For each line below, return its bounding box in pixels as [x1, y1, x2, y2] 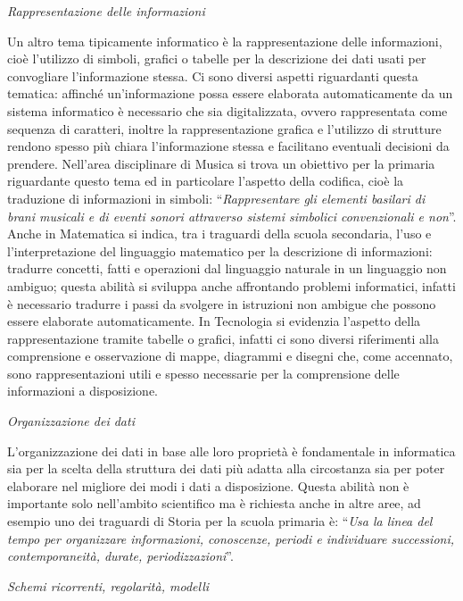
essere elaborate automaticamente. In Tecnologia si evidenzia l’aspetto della [7, 312, 421, 330]
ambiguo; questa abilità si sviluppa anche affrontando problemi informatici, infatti [7, 276, 456, 295]
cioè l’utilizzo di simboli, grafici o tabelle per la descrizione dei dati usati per [7, 49, 426, 68]
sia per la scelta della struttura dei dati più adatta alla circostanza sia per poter [7, 459, 445, 478]
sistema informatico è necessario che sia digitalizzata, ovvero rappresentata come [7, 101, 448, 120]
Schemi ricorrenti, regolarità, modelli [7, 576, 210, 595]
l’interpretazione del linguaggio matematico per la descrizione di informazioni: [7, 241, 433, 260]
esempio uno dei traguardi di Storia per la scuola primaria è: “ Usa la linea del [7, 512, 433, 530]
